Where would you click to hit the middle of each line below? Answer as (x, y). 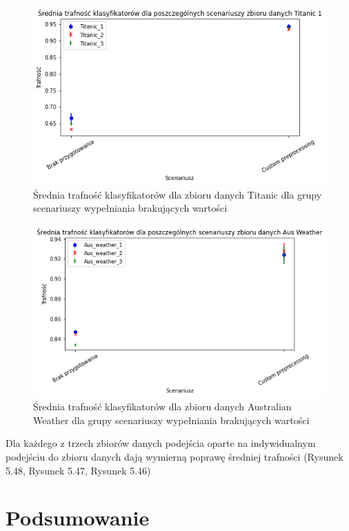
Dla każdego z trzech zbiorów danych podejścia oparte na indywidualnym (161, 443)
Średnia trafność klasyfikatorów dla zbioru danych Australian (162, 407)
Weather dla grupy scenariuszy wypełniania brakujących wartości (171, 420)
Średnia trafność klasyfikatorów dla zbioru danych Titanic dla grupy (178, 194)
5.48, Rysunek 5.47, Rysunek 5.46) (78, 470)
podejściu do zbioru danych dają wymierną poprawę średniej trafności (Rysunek (174, 456)
